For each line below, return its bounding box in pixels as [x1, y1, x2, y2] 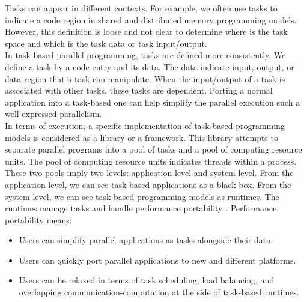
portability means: [5, 213, 72, 226]
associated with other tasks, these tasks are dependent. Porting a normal [5, 84, 273, 97]
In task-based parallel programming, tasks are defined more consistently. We [5, 49, 286, 61]
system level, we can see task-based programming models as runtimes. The [5, 190, 279, 202]
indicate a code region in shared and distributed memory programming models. [5, 13, 297, 26]
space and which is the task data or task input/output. [5, 37, 207, 49]
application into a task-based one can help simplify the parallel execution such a [5, 95, 300, 108]
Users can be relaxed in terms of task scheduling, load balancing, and [19, 274, 275, 286]
